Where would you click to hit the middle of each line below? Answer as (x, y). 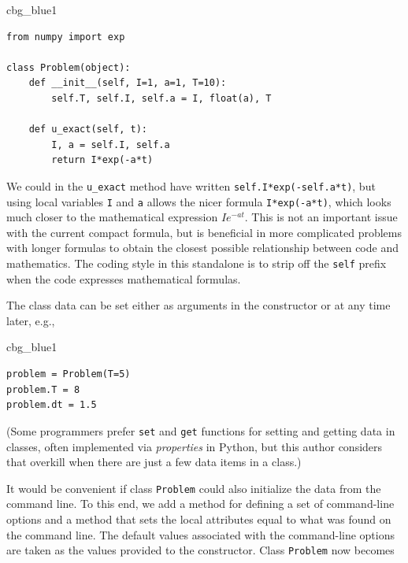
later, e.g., (31, 320)
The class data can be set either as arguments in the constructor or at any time (198, 305)
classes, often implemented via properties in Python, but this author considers (195, 446)
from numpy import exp (66, 37)
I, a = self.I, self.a (111, 144)
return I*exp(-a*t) (102, 160)
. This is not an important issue (321, 217)
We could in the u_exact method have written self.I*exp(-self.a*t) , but (191, 185)
